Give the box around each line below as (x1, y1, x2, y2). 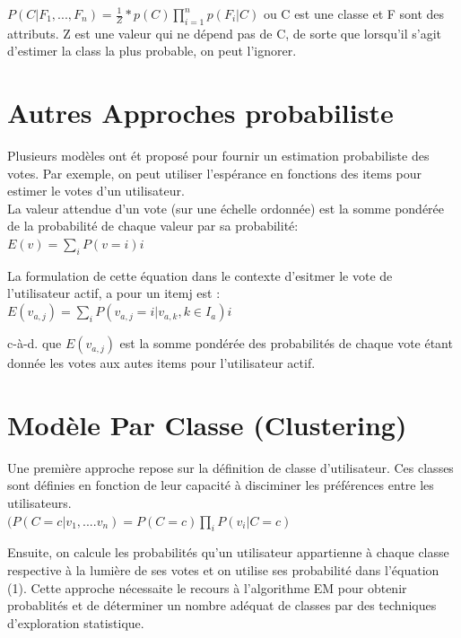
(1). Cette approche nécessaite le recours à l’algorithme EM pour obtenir (7, 578, 407, 597)
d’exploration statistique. (7, 613, 144, 632)
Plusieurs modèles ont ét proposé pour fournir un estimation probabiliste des (7, 146, 430, 165)
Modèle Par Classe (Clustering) (7, 406, 407, 442)
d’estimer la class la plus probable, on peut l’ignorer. (7, 41, 297, 60)
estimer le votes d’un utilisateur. (7, 181, 185, 200)
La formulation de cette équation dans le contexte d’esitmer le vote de (7, 266, 393, 284)
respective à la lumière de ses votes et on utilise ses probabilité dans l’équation (7, 560, 439, 579)
